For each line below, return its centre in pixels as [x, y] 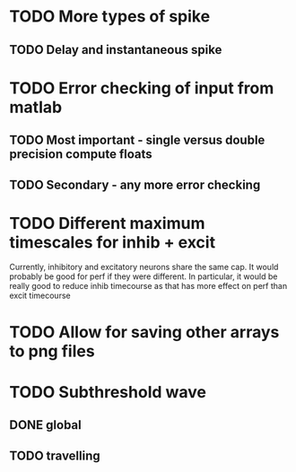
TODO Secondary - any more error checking [135, 184]
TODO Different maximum [107, 223]
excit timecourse [40, 296]
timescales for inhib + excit [113, 242]
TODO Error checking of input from [142, 88]
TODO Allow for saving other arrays [144, 332]
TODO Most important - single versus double [137, 140]
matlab [36, 107]
